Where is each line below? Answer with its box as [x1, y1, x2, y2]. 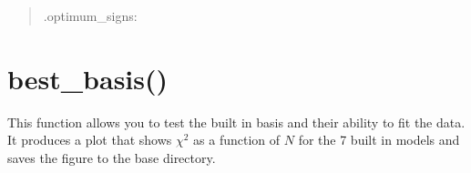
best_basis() [7, 59, 169, 97]
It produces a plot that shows [7, 130, 172, 149]
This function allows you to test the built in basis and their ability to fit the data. [7, 112, 466, 131]
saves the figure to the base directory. [7, 148, 216, 167]
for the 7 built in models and [298, 130, 460, 149]
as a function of [193, 130, 281, 149]
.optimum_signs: [43, 6, 138, 25]
